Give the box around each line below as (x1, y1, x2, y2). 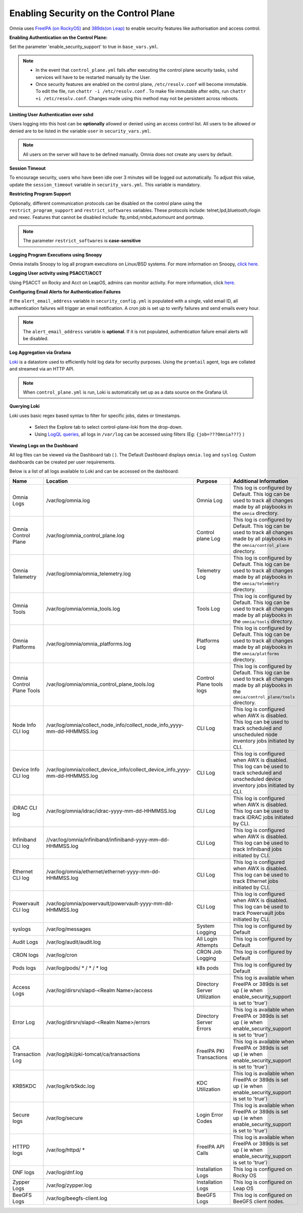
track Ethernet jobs (233, 877, 279, 884)
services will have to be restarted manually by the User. (35, 74, 151, 80)
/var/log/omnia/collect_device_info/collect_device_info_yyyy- (46, 766, 191, 773)
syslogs (12, 925, 31, 932)
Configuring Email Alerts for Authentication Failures (9, 289, 121, 295)
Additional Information (233, 478, 288, 485)
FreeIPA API (196, 1143, 225, 1150)
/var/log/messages (46, 925, 91, 932)
